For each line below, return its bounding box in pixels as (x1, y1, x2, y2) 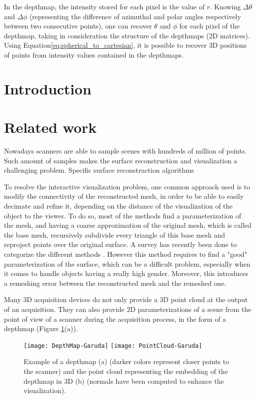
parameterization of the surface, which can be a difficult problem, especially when (4, 258, 251, 269)
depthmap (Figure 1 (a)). (4, 323, 78, 334)
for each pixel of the (179, 21, 240, 31)
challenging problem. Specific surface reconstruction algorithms (4, 165, 194, 175)
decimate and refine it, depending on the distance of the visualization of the (4, 201, 233, 211)
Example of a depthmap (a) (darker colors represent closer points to (24, 356, 229, 367)
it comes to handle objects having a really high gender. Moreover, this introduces (4, 268, 249, 278)
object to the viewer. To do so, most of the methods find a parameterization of (4, 210, 241, 220)
